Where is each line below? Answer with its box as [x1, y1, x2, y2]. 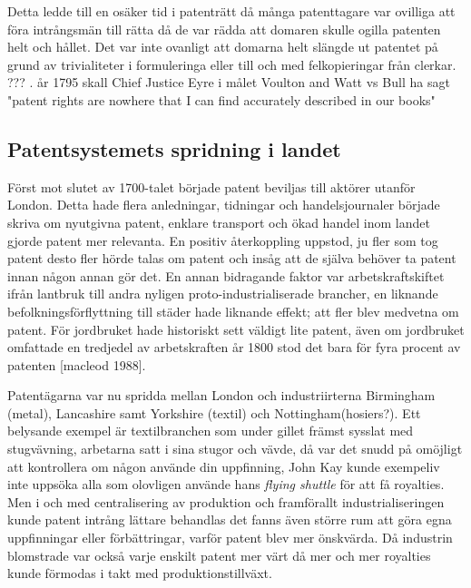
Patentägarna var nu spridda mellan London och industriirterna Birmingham [7, 386, 436, 405]
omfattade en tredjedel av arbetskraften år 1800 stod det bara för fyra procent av [7, 338, 461, 357]
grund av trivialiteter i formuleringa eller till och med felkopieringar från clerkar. [7, 54, 456, 73]
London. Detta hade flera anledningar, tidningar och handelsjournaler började [7, 195, 440, 214]
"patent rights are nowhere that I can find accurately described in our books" [7, 90, 436, 109]
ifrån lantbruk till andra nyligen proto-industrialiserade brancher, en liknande [7, 284, 438, 303]
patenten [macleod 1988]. [7, 355, 146, 374]
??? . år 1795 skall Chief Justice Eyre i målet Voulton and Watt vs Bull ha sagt [7, 73, 450, 92]
